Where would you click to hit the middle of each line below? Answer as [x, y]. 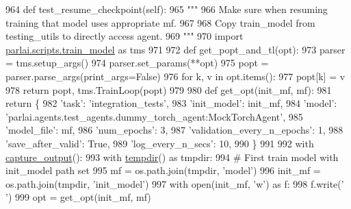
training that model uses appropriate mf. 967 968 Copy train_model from [160, 22]
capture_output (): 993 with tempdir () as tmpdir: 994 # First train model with [172, 157]
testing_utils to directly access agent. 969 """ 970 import [125, 36]
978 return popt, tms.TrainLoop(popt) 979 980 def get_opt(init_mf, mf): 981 [169, 89]
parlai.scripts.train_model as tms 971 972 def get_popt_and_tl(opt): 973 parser [175, 49]
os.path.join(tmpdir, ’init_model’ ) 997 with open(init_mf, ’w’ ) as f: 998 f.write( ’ [175, 183]
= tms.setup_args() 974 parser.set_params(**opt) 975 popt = [137, 63]
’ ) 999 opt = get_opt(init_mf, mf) [78, 197]
